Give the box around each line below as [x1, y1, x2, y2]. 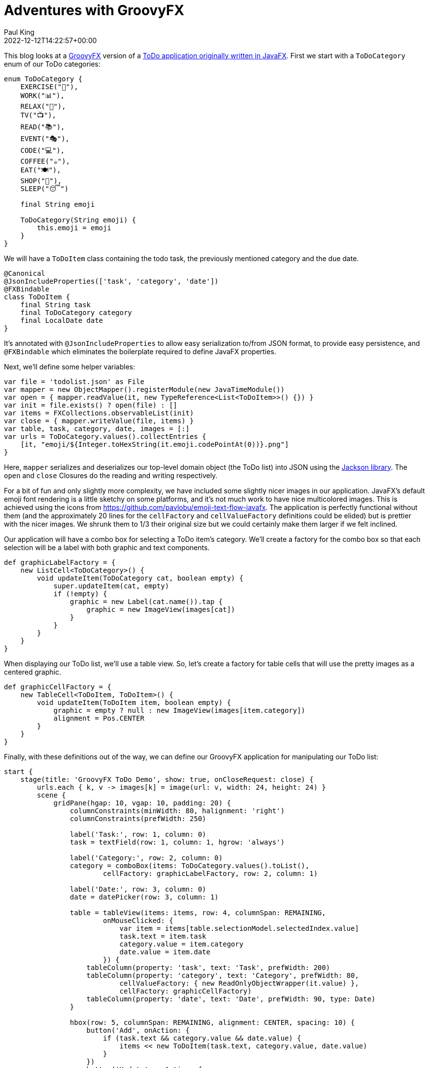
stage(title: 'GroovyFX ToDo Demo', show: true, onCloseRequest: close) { [20, 775, 314, 783]
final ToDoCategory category [20, 308, 132, 316]
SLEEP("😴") [20, 184, 69, 193]
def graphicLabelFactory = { [4, 558, 116, 566]
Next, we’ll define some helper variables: [4, 362, 135, 371]
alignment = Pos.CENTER [53, 714, 144, 722]
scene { [37, 791, 66, 799]
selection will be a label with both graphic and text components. [4, 543, 210, 552]
